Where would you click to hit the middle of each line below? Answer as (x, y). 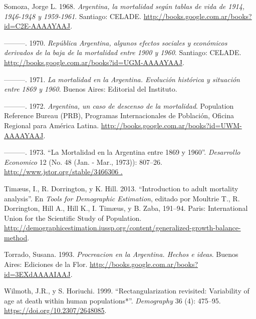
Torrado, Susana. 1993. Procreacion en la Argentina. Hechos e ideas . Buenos (121, 254)
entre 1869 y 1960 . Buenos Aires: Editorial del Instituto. (91, 89)
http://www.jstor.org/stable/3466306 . (63, 172)
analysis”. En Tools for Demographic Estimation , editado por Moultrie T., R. (122, 198)
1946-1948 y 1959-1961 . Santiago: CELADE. (73, 16)
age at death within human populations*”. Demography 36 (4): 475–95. (112, 300)
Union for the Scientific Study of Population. (73, 218)
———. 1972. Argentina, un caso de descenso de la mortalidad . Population (119, 105)
